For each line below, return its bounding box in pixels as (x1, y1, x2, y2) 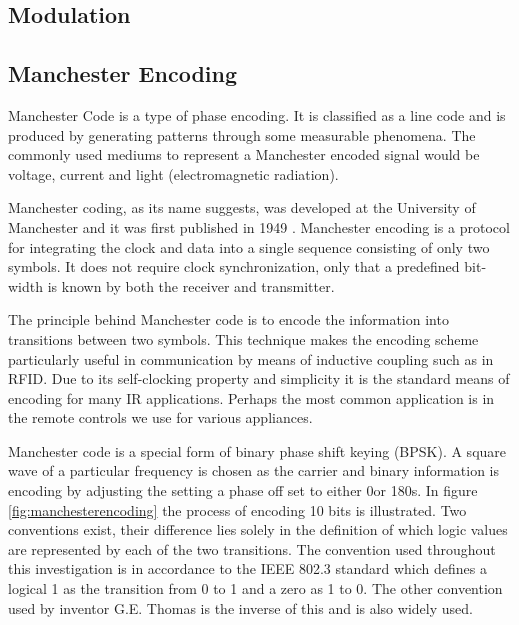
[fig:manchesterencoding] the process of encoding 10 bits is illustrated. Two (8, 499, 467, 520)
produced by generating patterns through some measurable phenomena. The (8, 124, 476, 145)
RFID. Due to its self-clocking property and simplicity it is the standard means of (8, 368, 510, 389)
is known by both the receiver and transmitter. (47, 275, 335, 296)
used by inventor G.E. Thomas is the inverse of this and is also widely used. (8, 597, 473, 618)
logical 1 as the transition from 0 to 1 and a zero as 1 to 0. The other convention (8, 578, 503, 599)
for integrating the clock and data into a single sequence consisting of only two (8, 236, 490, 257)
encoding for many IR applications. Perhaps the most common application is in (8, 387, 495, 408)
